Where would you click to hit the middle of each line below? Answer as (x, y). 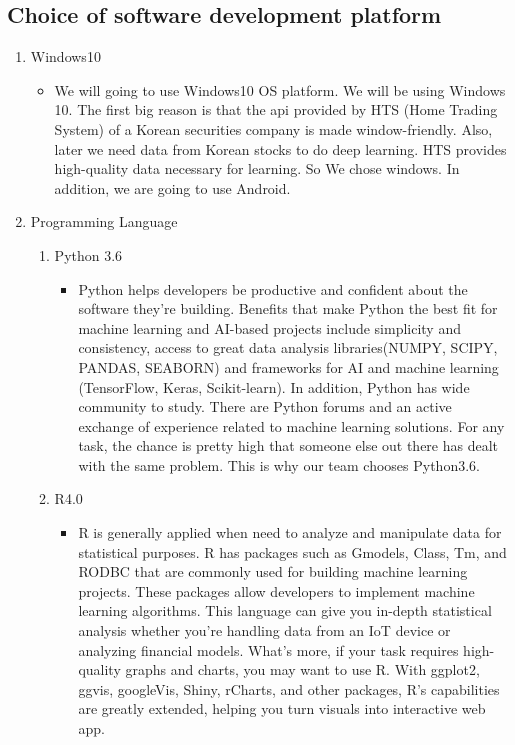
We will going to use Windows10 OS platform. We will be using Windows (280, 89)
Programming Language (104, 221)
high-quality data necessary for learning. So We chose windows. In (257, 168)
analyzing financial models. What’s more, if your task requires (268, 649)
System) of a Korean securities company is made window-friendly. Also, (273, 128)
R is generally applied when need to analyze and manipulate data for (290, 532)
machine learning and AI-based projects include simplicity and (269, 327)
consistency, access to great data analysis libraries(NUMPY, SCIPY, (288, 347)
